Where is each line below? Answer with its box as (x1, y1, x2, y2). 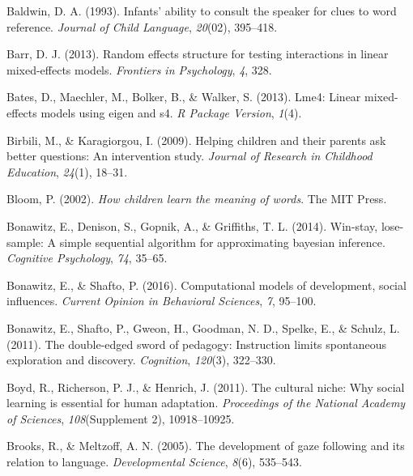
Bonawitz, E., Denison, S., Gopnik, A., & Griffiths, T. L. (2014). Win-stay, (6, 217, 378, 234)
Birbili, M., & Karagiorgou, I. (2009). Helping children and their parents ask (6, 131, 386, 148)
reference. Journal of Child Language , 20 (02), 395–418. (6, 18, 278, 35)
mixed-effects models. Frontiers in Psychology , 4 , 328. (6, 61, 272, 78)
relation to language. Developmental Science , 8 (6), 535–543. (6, 453, 302, 470)
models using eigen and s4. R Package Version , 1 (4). (40, 104, 302, 121)
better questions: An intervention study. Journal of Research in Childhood (6, 147, 373, 164)
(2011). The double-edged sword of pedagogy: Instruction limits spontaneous (6, 335, 387, 352)
